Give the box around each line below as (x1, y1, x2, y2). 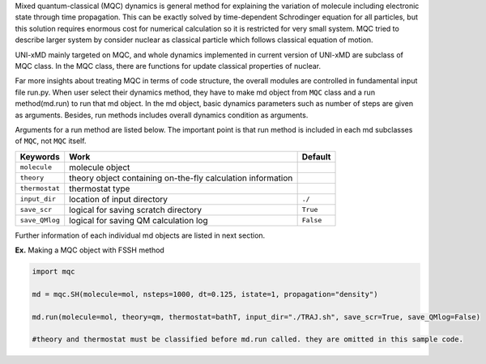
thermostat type (69, 183, 130, 194)
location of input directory (69, 193, 168, 205)
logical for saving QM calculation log (69, 214, 208, 226)
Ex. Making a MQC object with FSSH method (15, 245, 165, 255)
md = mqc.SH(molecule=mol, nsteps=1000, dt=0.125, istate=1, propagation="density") (32, 290, 378, 298)
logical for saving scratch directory (69, 204, 202, 215)
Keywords (19, 150, 60, 162)
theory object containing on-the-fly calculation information (69, 172, 293, 184)
